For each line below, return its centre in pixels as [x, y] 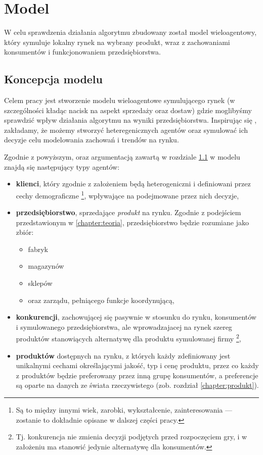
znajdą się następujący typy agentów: [62, 166]
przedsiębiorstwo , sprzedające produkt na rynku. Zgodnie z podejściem [128, 212]
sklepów [40, 283]
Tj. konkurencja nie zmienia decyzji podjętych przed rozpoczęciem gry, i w [131, 437]
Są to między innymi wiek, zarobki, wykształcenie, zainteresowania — [124, 410]
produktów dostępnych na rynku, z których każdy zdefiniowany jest [123, 355]
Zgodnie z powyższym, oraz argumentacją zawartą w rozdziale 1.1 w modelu [122, 157]
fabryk [38, 249]
